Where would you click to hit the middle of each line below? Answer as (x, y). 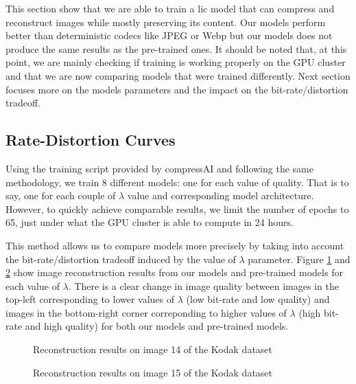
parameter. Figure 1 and (299, 259)
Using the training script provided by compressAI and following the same (159, 168)
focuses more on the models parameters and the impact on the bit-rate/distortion (177, 89)
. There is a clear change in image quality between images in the (203, 285)
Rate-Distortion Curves (91, 140)
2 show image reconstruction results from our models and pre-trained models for (174, 272)
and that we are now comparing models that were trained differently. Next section (178, 75)
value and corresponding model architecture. (221, 195)
